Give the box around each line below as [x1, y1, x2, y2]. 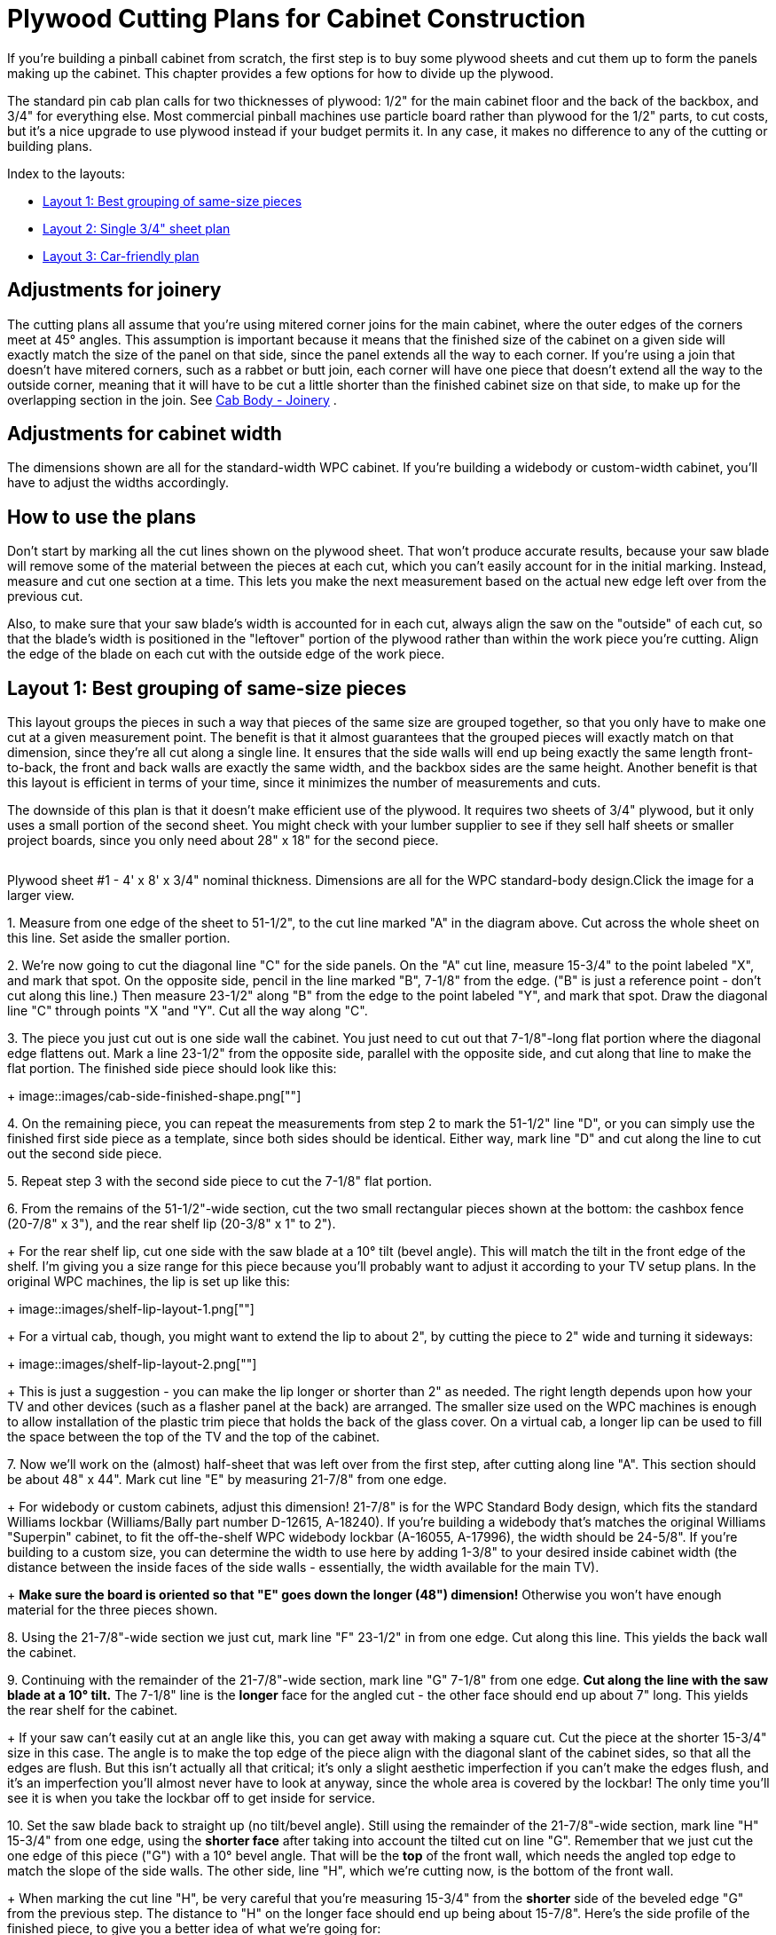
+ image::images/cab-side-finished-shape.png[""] [7, 1088, 302, 1104]
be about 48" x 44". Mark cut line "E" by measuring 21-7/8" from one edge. [7, 1472, 447, 1488]
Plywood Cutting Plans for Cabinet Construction [7, 4, 586, 34]
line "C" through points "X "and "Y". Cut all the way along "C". [7, 1003, 368, 1019]
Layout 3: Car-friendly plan [43, 248, 200, 264]
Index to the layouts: [7, 165, 125, 181]
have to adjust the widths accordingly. [7, 475, 230, 491]
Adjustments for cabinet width [7, 423, 282, 446]
